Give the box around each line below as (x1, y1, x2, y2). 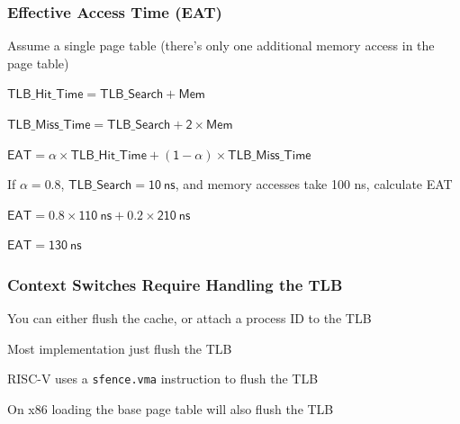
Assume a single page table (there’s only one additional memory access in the (7, 36, 435, 55)
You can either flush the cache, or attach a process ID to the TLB (7, 309, 372, 328)
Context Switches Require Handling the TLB (7, 273, 343, 295)
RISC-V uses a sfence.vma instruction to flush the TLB (7, 369, 319, 388)
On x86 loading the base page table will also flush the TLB (7, 400, 334, 419)
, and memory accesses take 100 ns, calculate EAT (175, 175, 453, 194)
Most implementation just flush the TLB (7, 338, 232, 357)
